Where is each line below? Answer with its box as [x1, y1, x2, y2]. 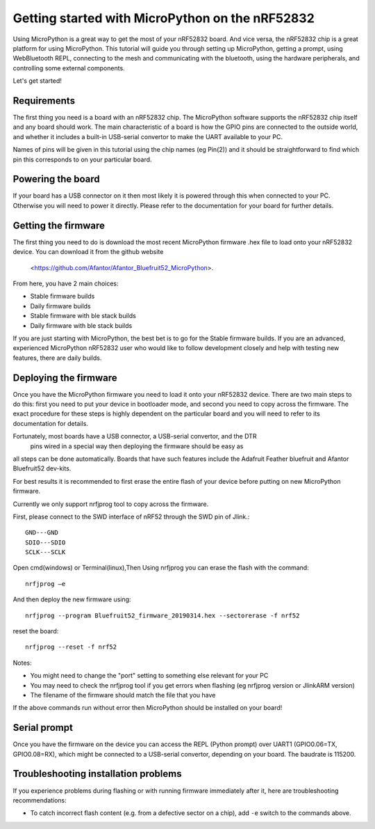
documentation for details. [12, 419, 88, 427]
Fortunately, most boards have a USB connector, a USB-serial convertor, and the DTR [12, 432, 257, 441]
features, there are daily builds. [12, 354, 102, 362]
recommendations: [12, 796, 67, 804]
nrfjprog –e [25, 580, 66, 587]
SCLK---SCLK [25, 548, 66, 556]
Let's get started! [12, 77, 62, 85]
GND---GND [25, 529, 58, 537]
